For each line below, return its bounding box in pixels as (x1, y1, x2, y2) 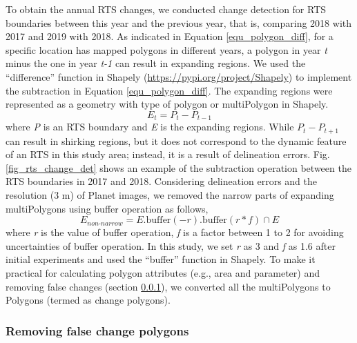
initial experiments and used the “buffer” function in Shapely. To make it (6, 252, 316, 266)
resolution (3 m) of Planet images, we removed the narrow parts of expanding (6, 188, 334, 202)
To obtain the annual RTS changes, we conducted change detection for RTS (6, 2, 327, 16)
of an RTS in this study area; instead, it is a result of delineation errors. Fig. (6, 147, 330, 161)
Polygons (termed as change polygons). (6, 293, 171, 307)
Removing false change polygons (6, 322, 189, 339)
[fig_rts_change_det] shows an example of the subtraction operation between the (6, 160, 351, 175)
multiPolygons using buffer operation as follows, (6, 201, 209, 215)
